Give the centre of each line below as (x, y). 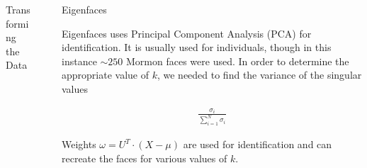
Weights (79, 144)
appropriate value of (105, 75)
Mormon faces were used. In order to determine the (238, 61)
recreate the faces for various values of (145, 158)
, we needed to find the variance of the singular (259, 75)
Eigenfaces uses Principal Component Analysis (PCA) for (187, 33)
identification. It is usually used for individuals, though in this (197, 47)
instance (79, 61)
